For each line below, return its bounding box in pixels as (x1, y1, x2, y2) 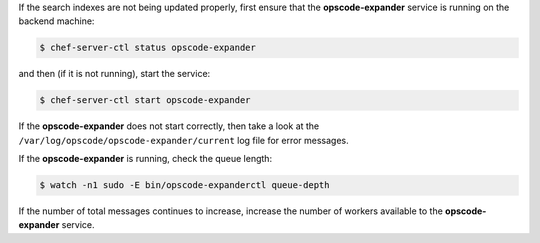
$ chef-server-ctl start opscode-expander (39, 95, 251, 106)
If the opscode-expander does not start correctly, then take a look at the (18, 120, 320, 132)
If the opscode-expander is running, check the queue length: (18, 153, 273, 165)
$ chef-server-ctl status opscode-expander (39, 42, 257, 54)
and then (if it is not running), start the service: (18, 68, 211, 80)
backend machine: (18, 15, 95, 27)
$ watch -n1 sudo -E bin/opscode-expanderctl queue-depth (39, 180, 330, 191)
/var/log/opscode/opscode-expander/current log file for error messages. (18, 134, 349, 146)
